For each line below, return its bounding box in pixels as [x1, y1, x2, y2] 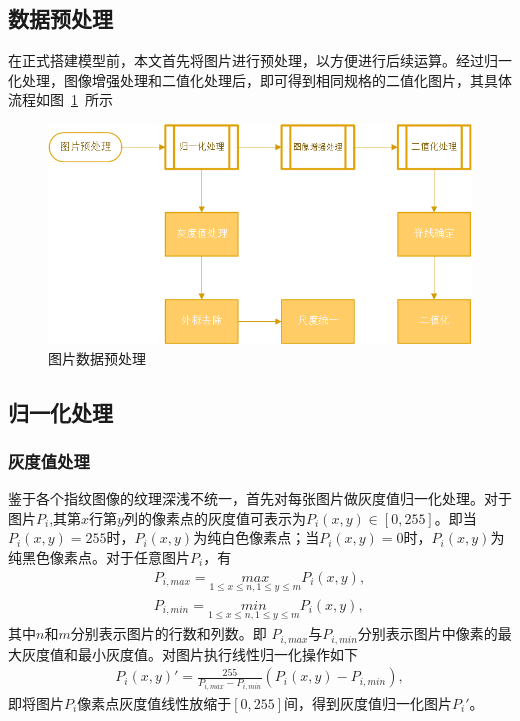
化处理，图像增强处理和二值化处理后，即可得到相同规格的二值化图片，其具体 [8, 69, 512, 90]
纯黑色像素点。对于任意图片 [8, 546, 190, 567]
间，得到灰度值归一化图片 [284, 692, 453, 713]
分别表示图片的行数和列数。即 [70, 623, 267, 644]
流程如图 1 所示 [8, 89, 113, 110]
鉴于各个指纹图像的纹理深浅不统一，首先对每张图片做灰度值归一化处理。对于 [8, 488, 512, 509]
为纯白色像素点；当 [193, 527, 320, 548]
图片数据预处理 [48, 347, 146, 368]
